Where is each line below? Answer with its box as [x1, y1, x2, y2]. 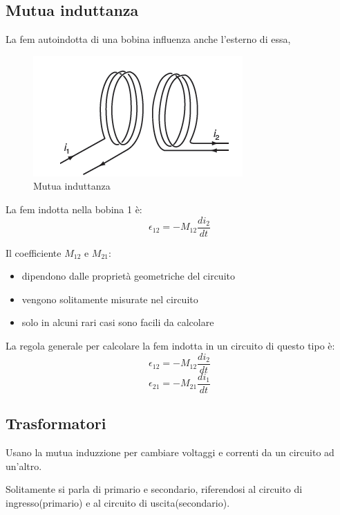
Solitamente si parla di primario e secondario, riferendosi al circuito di [6, 482, 303, 496]
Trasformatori [6, 413, 106, 434]
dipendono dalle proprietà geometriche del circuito [21, 269, 235, 283]
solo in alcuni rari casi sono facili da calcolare [21, 315, 214, 329]
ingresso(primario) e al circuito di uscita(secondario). [6, 495, 230, 509]
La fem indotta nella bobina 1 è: [6, 201, 142, 216]
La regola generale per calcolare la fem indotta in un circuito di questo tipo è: [6, 338, 335, 353]
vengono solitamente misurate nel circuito [21, 291, 198, 306]
